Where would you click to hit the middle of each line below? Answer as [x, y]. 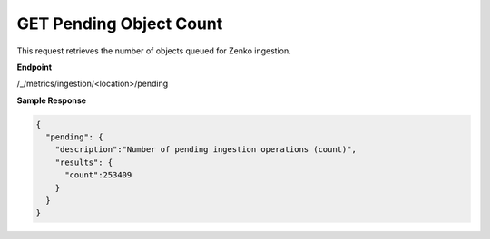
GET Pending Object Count [120, 24]
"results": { [84, 162]
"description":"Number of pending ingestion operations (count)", [206, 150]
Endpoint [34, 67]
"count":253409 [98, 175]
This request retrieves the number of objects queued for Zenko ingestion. [154, 51]
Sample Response [51, 100]
